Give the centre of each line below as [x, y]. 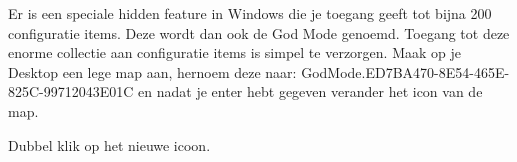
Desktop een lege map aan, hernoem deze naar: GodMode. [187, 71]
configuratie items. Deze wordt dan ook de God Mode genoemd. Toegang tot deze [259, 32]
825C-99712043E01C [71, 91]
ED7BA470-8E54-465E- [437, 71]
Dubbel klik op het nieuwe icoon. [109, 144]
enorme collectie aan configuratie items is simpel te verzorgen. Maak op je [234, 52]
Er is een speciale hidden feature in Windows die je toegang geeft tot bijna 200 [250, 13]
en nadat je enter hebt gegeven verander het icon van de [310, 91]
